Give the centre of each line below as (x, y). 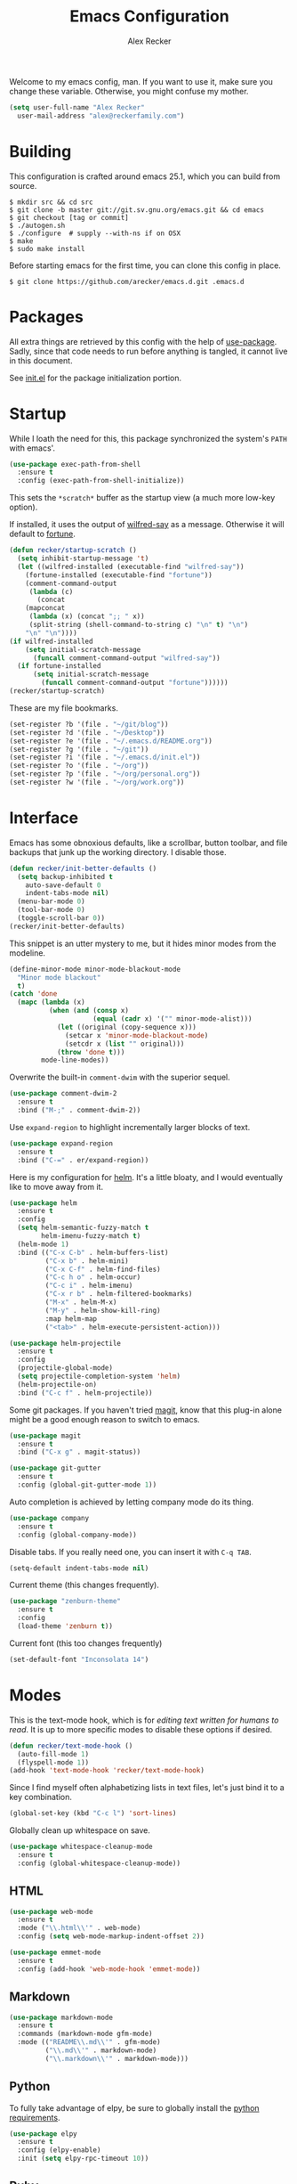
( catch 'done (33, 994)
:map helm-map (71, 1319)
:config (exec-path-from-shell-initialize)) (101, 481)
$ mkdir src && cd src (51, 202)
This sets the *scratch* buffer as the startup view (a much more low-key (142, 498)
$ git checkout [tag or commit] (69, 217)
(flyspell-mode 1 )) (53, 1762)
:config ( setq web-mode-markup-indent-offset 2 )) (111, 1936)
